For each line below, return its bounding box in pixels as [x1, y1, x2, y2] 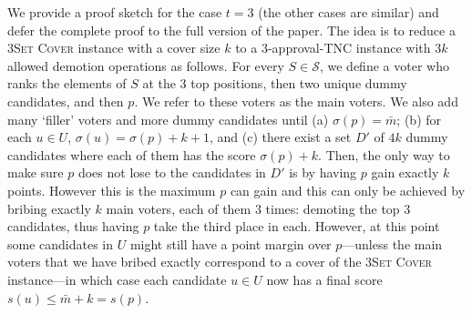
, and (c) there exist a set [209, 127, 352, 147]
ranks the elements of [7, 74, 127, 93]
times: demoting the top [265, 198, 400, 218]
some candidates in [7, 234, 114, 253]
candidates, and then [7, 91, 124, 110]
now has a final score [266, 269, 383, 289]
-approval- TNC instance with [267, 38, 431, 57]
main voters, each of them [106, 198, 251, 218]
